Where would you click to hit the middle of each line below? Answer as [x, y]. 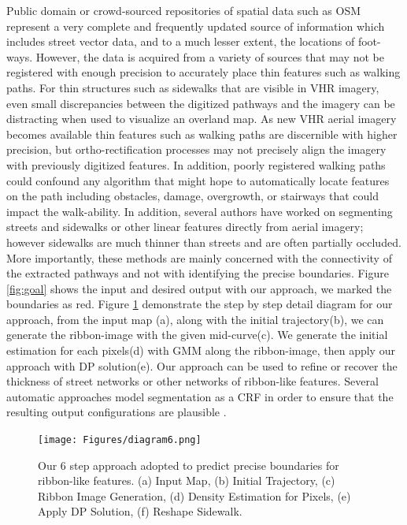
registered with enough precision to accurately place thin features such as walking [203, 72]
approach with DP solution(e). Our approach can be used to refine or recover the [202, 365]
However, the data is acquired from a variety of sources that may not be [210, 56]
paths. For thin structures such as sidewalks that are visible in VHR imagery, [193, 87]
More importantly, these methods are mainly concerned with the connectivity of [199, 257]
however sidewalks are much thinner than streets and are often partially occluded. [204, 242]
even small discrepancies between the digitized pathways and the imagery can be [201, 103]
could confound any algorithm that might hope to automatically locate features [198, 180]
